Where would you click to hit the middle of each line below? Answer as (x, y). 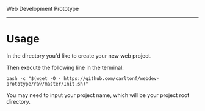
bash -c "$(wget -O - (34, 78)
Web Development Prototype (43, 9)
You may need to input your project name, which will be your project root (98, 95)
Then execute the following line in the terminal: (65, 67)
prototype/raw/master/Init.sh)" (47, 84)
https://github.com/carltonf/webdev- (112, 78)
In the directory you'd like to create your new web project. (79, 55)
